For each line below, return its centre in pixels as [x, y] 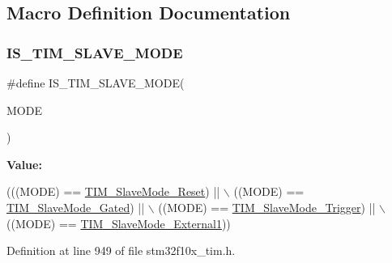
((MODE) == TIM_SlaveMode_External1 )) [119, 223]
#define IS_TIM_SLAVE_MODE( [96, 83]
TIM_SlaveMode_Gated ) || [76, 207]
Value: [24, 164]
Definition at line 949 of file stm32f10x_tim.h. [121, 250]
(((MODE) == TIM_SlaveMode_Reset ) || [113, 191]
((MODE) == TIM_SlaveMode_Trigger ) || [267, 207]
